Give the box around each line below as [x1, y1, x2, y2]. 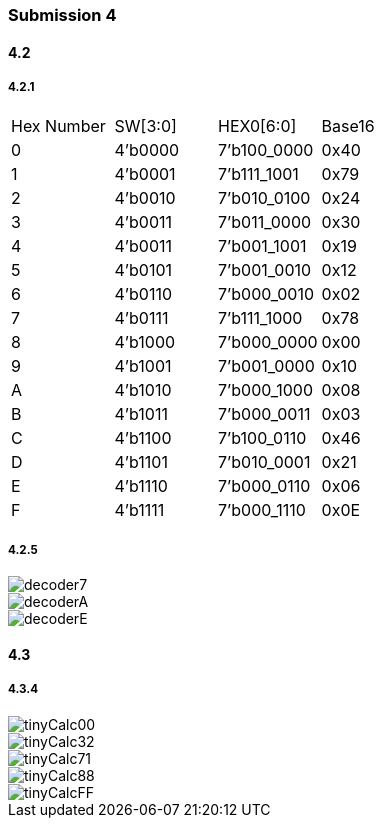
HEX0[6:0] [218, 116, 297, 137]
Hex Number [11, 116, 106, 137]
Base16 [321, 116, 375, 137]
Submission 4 [8, 5, 117, 25]
